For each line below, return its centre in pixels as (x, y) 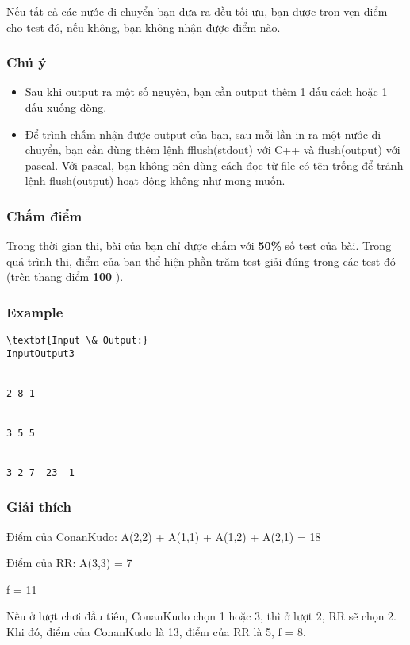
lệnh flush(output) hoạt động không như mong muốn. (155, 180)
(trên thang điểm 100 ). (65, 276)
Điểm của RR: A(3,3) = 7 (69, 563)
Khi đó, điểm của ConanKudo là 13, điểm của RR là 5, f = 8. (156, 632)
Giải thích (39, 507)
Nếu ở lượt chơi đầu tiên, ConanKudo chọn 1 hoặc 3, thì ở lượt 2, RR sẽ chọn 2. (202, 616)
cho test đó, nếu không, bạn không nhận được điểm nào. (144, 27)
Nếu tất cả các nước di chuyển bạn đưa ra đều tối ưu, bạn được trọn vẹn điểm (197, 11)
